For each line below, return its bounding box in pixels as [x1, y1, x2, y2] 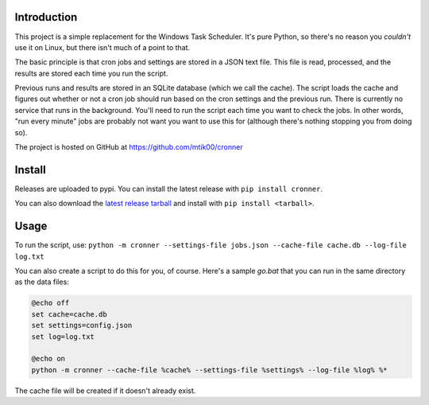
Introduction [14, 10, 78, 24]
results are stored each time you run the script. [14, 68, 168, 78]
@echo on [31, 354, 66, 364]
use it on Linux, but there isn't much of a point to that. [14, 42, 191, 52]
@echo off [31, 298, 70, 308]
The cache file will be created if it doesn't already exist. [14, 386, 196, 395]
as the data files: [14, 277, 69, 286]
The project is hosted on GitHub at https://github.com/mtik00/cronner [14, 142, 243, 152]
